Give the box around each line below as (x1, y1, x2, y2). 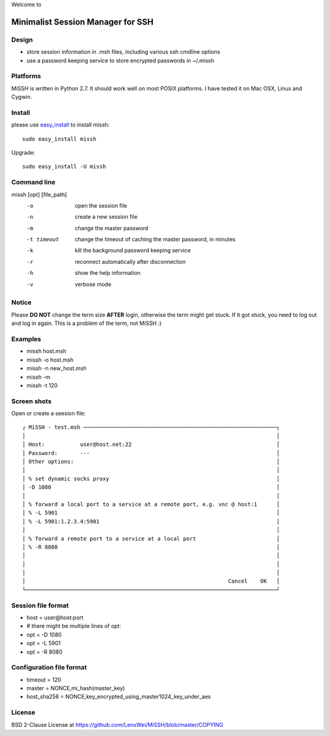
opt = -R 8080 (26, 648, 63, 655)
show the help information (75, 269, 141, 277)
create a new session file (75, 213, 137, 220)
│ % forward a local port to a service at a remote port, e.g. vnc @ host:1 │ (22, 501, 280, 508)
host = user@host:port (26, 614, 84, 621)
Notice (11, 298, 32, 307)
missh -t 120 (26, 382, 58, 389)
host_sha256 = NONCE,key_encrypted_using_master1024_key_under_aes (26, 693, 211, 701)
